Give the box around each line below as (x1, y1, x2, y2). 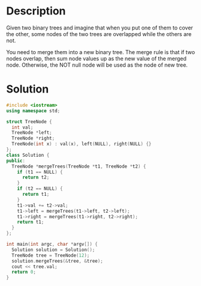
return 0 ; (11, 269, 36, 275)
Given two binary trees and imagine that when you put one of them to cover (6, 24, 193, 31)
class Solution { (6, 152, 50, 158)
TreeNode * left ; (11, 130, 52, 136)
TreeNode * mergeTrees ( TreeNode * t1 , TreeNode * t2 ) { (11, 163, 146, 169)
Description (6, 4, 66, 18)
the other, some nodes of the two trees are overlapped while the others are (6, 30, 192, 37)
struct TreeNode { (6, 118, 52, 124)
